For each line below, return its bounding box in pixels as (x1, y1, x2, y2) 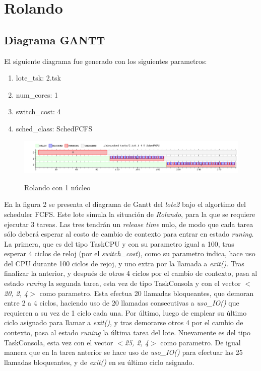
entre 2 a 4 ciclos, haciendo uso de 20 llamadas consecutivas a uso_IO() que (4, 298, 239, 308)
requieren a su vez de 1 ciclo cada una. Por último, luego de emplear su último (4, 307, 247, 318)
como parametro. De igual (160, 337, 241, 347)
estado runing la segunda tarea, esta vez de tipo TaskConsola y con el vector (4, 278, 241, 288)
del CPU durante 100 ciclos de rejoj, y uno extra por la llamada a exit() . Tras (4, 258, 244, 268)
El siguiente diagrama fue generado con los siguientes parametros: (4, 55, 207, 66)
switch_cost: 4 (16, 106, 61, 117)
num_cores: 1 (16, 89, 58, 100)
